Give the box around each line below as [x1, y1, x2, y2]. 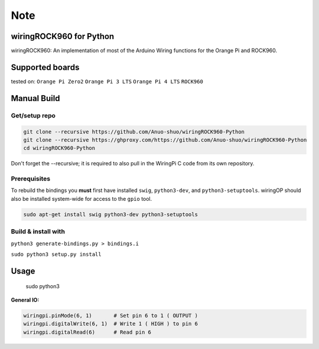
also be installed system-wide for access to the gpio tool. [11, 195, 152, 202]
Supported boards [11, 62, 80, 72]
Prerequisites [11, 175, 50, 183]
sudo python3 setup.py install [11, 251, 102, 257]
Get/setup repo [11, 111, 56, 119]
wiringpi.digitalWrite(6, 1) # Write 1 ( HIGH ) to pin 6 [23, 321, 198, 327]
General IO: [11, 296, 40, 304]
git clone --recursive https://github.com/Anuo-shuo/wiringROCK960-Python [23, 128, 245, 135]
